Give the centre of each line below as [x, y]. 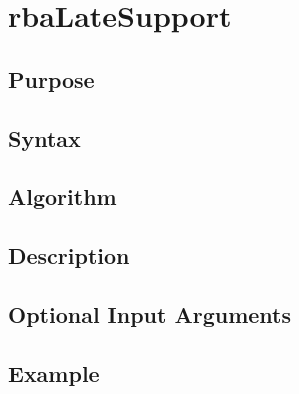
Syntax [44, 137]
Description [69, 255]
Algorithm [62, 196]
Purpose [51, 78]
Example [54, 372]
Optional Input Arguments [150, 313]
